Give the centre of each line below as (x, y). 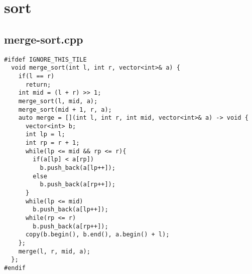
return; (38, 84)
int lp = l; (45, 134)
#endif (15, 268)
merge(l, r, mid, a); (54, 251)
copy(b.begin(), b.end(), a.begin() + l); (97, 235)
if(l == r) (36, 76)
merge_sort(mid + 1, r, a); (65, 109)
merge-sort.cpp (44, 39)
